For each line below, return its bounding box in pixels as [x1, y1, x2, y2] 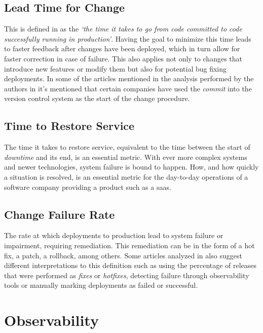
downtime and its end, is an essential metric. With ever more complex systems [4, 151, 247, 162]
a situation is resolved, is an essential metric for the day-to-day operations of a [4, 171, 248, 182]
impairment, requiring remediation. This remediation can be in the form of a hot [4, 240, 255, 250]
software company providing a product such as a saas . [4, 181, 171, 192]
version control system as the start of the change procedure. [4, 93, 190, 104]
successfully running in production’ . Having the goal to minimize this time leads [4, 33, 251, 44]
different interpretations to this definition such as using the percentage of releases [4, 260, 257, 271]
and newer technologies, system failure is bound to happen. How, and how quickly [4, 161, 259, 172]
